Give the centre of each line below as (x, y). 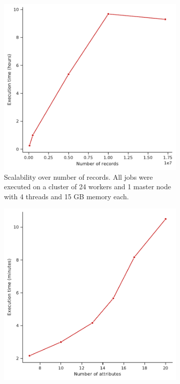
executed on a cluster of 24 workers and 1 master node (88, 187)
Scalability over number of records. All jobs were (78, 177)
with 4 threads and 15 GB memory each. (66, 196)
